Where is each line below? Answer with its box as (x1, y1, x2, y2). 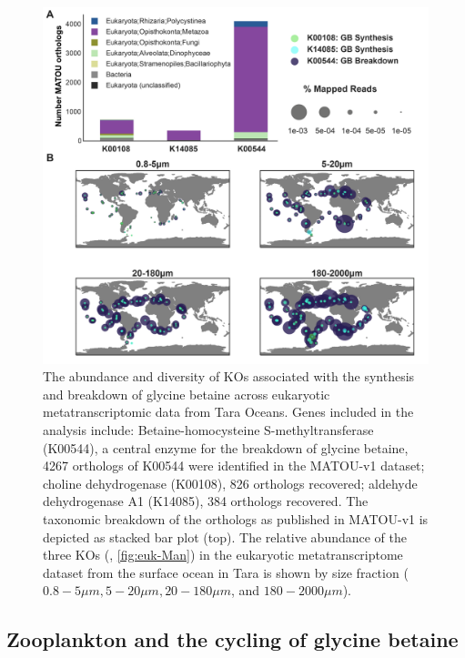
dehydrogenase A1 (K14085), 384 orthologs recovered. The (43, 491, 369, 511)
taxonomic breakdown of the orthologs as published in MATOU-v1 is (43, 510, 429, 529)
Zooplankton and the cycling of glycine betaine (6, 625, 459, 653)
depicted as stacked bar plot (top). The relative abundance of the (43, 527, 408, 546)
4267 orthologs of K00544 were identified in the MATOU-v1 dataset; (43, 456, 425, 475)
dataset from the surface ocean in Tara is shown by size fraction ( (43, 562, 409, 582)
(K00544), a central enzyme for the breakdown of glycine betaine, (43, 438, 409, 457)
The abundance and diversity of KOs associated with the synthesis (43, 367, 415, 386)
